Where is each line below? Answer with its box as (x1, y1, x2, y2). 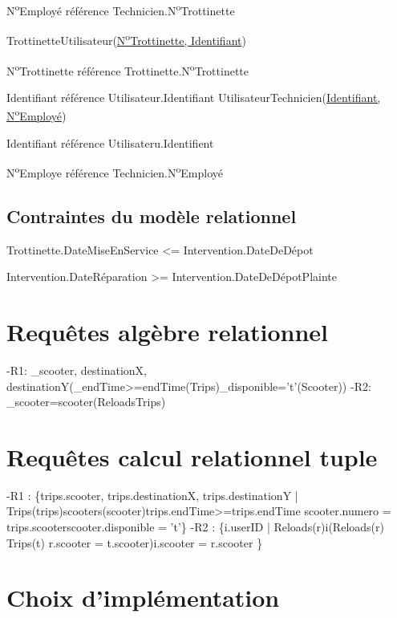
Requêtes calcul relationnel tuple (6, 440, 378, 473)
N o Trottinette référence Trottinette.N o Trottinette (6, 59, 249, 79)
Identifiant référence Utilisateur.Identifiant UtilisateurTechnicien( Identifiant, (6, 88, 381, 105)
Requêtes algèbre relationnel (6, 315, 328, 348)
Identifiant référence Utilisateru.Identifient (6, 134, 214, 151)
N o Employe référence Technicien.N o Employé (6, 162, 223, 181)
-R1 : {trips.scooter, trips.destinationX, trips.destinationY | (6, 486, 298, 503)
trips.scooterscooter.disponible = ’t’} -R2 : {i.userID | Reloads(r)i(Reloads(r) (6, 518, 384, 535)
